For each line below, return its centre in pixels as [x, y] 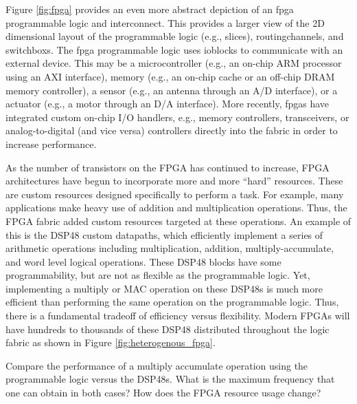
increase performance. [51, 143]
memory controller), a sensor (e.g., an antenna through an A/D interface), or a [172, 90]
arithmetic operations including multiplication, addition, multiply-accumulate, [170, 248]
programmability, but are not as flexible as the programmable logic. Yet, [158, 275]
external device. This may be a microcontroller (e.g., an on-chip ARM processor [174, 63]
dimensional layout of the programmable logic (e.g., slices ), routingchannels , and [175, 36]
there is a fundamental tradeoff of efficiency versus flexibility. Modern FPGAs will [178, 316]
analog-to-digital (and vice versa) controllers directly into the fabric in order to [172, 130]
